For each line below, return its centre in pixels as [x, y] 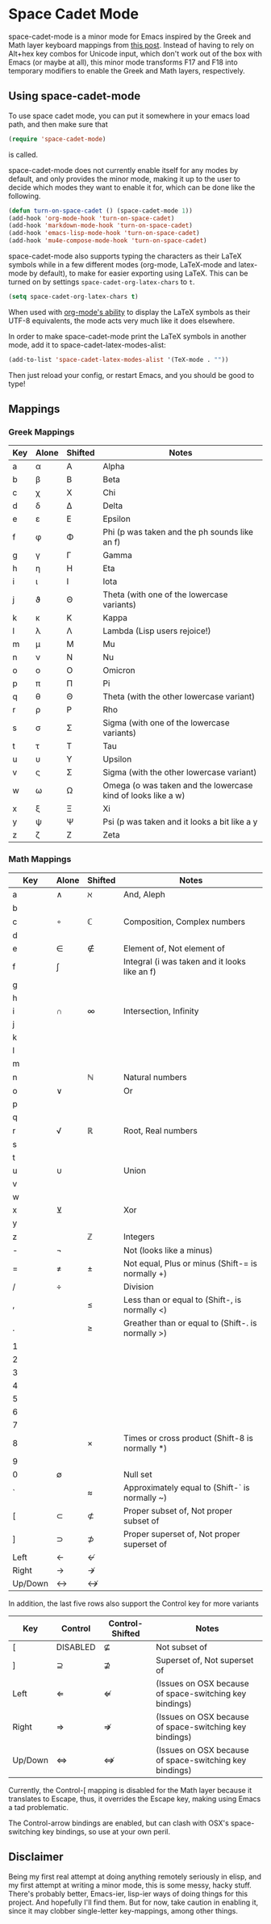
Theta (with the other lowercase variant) [179, 697]
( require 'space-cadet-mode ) [57, 139]
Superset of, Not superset [205, 1660]
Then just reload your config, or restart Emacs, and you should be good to [131, 375]
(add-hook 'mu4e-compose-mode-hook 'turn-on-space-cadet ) [108, 241]
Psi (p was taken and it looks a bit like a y [180, 822]
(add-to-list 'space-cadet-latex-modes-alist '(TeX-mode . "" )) [119, 359]
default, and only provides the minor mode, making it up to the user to [124, 179]
